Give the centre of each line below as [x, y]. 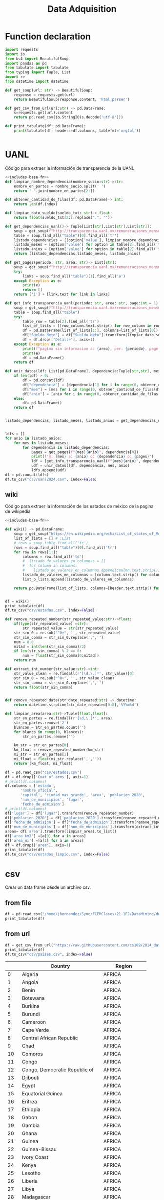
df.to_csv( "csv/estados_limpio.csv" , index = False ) [58, 854]
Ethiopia [31, 1109]
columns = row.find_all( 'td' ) [53, 556]
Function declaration [48, 36]
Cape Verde [35, 1030]
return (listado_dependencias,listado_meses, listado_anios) [77, 254]
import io [15, 54]
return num [25, 660]
